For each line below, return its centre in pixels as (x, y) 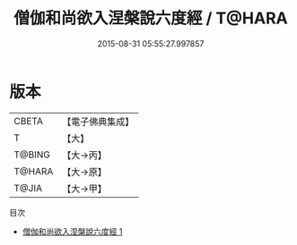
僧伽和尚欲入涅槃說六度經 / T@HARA (151, 18)
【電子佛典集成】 (98, 122)
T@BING (32, 155)
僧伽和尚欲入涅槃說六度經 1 (72, 231)
